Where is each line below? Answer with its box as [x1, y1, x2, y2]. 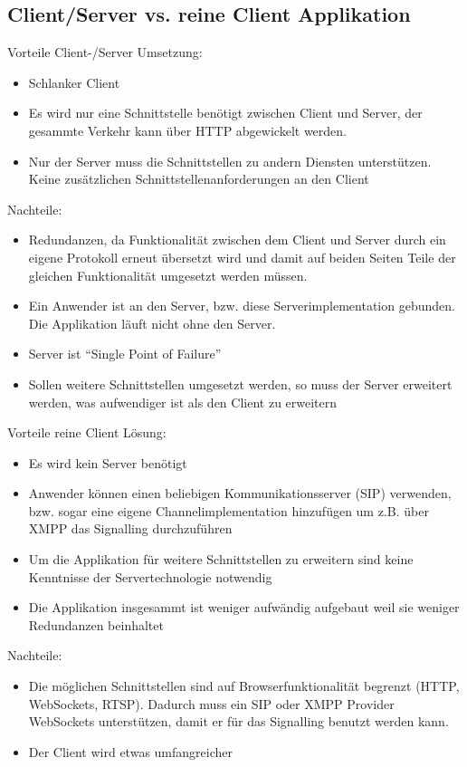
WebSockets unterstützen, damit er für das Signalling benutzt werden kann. [28, 712, 449, 731]
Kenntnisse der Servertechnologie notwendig [28, 567, 272, 586]
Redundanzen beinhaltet [28, 615, 164, 634]
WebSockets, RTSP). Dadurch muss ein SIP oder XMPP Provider [28, 694, 395, 713]
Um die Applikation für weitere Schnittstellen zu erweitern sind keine [28, 550, 414, 569]
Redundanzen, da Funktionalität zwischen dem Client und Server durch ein [28, 230, 446, 249]
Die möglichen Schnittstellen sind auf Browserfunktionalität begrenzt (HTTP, [28, 676, 460, 695]
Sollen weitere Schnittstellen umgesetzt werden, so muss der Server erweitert [28, 374, 453, 393]
